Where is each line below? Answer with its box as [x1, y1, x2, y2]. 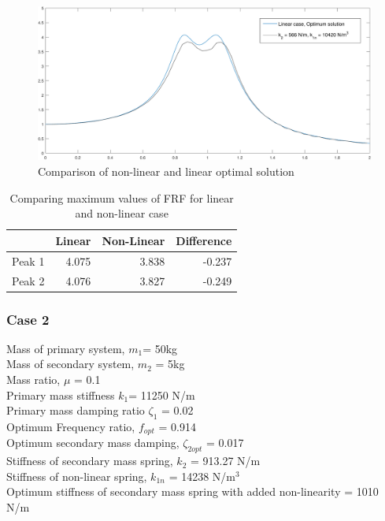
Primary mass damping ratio [6, 402, 145, 419]
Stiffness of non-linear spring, [6, 467, 147, 484]
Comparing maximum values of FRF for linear [9, 189, 234, 206]
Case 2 [6, 309, 50, 329]
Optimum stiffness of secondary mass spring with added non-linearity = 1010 [6, 483, 379, 500]
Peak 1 [12, 252, 45, 269]
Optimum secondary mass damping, [6, 434, 180, 451]
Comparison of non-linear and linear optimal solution [38, 163, 294, 180]
